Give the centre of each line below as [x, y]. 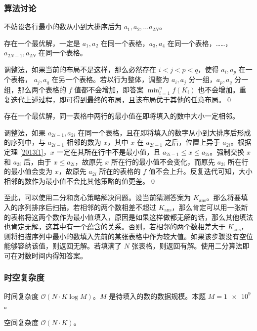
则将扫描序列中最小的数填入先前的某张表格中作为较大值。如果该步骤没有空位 [128, 236]
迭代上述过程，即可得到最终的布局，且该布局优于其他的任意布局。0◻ [122, 99]
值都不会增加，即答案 [109, 89]
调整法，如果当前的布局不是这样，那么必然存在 [80, 69]
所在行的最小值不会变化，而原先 [163, 161]
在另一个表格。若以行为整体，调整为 [110, 79]
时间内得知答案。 [59, 255]
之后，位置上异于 [193, 142]
